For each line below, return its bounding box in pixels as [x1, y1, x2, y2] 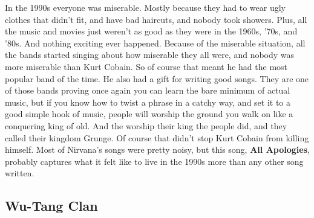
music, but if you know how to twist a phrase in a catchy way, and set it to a [5, 95, 291, 108]
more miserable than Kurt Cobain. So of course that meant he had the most [5, 60, 288, 72]
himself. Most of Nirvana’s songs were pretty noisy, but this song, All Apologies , [5, 143, 310, 156]
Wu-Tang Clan [5, 196, 98, 215]
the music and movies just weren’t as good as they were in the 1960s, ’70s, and [5, 25, 298, 37]
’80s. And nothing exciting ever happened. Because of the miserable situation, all [5, 36, 306, 49]
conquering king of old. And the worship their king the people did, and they [5, 119, 287, 132]
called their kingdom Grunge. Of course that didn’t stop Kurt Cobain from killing [5, 131, 309, 144]
